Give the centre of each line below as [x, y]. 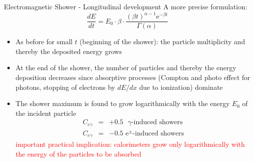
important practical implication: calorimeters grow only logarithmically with [130, 144]
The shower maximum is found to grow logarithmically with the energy [123, 103]
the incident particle [46, 113]
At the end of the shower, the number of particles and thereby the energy [126, 67]
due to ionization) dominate [181, 87]
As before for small [44, 41]
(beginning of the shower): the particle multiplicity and [162, 41]
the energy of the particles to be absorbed [78, 153]
